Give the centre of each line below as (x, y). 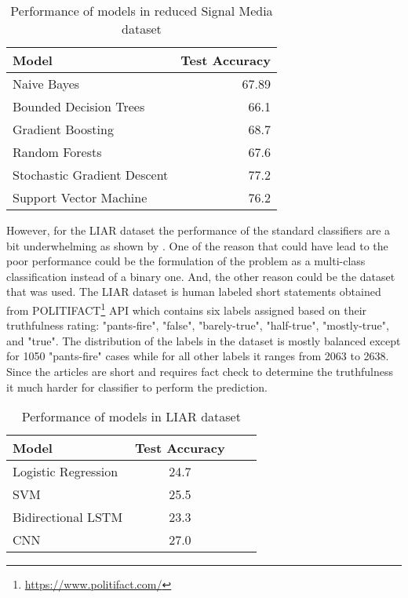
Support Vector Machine (80, 197)
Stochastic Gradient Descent (91, 175)
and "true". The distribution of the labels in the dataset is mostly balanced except (204, 340)
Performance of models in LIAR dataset (131, 417)
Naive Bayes (46, 84)
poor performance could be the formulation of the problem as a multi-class (186, 261)
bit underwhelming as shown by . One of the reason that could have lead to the (197, 245)
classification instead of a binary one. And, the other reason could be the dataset (201, 276)
